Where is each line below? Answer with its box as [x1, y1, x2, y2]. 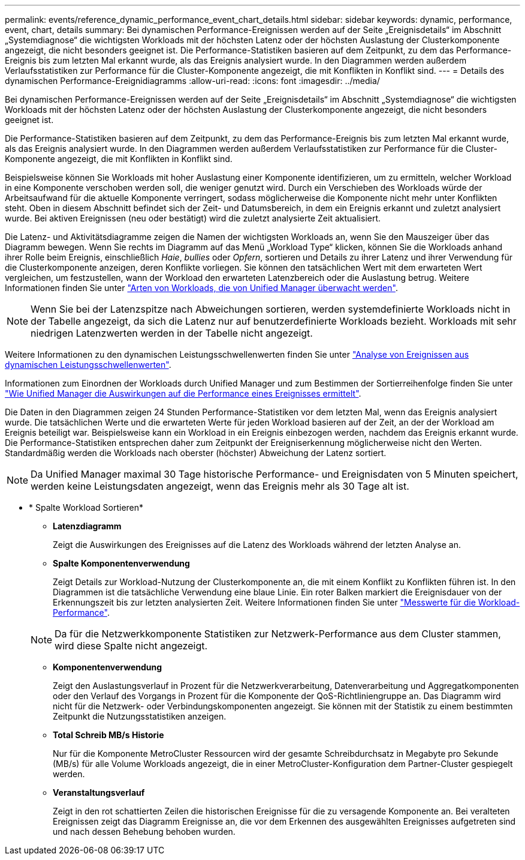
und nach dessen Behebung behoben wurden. [53, 826, 236, 837]
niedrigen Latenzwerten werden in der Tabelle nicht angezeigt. [31, 327, 313, 339]
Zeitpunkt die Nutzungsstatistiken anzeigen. [53, 711, 227, 721]
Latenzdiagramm [53, 521, 122, 531]
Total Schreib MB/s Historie [53, 730, 164, 740]
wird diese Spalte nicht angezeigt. [55, 640, 208, 652]
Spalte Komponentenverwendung [53, 558, 190, 568]
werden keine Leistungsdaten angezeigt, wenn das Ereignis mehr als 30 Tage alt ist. [31, 480, 409, 492]
